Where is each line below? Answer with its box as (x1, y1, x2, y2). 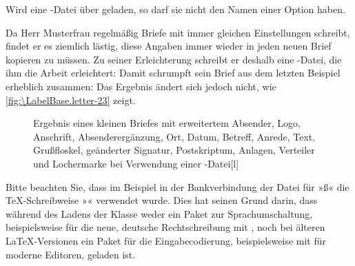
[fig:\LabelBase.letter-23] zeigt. (6, 92, 136, 107)
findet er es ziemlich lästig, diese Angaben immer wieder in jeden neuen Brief (6, 39, 332, 53)
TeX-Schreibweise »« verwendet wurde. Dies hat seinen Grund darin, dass (6, 193, 318, 207)
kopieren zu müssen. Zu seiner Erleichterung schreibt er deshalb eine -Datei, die (6, 52, 342, 66)
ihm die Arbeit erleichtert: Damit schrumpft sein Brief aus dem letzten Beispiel (6, 65, 341, 80)
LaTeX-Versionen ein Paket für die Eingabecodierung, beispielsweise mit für (6, 233, 327, 247)
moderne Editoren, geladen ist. (6, 247, 136, 261)
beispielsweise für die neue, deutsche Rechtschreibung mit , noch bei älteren (6, 220, 325, 234)
